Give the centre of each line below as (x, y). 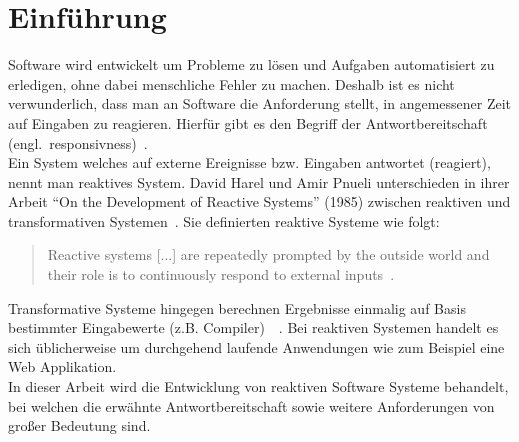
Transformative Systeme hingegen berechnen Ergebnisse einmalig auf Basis (237, 307)
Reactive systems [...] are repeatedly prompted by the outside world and (268, 254)
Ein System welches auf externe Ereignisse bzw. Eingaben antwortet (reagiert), (249, 162)
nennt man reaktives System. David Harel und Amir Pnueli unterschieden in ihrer (259, 181)
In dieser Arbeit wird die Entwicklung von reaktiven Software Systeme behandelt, (258, 386)
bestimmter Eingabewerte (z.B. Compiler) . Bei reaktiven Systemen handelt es (253, 327)
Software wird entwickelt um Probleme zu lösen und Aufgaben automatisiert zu (251, 64)
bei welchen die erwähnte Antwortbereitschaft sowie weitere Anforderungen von (251, 405)
